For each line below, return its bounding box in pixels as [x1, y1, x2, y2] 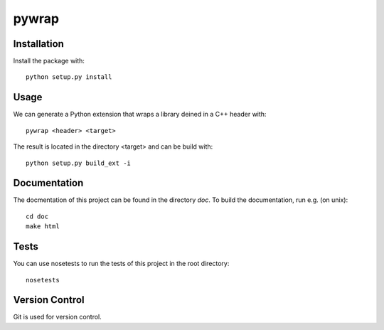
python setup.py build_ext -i [26, 159, 132, 167]
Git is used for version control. [13, 313, 102, 321]
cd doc [26, 212, 49, 220]
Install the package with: [13, 57, 85, 65]
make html [26, 223, 60, 230]
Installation [13, 38, 64, 50]
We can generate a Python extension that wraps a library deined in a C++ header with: [13, 110, 267, 119]
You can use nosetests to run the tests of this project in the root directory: [13, 260, 230, 268]
